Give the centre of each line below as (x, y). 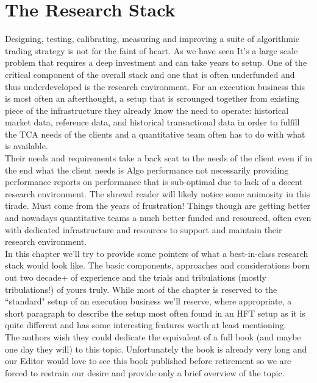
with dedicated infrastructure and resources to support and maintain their (144, 229)
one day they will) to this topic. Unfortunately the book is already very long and (156, 349)
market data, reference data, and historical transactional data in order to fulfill (152, 122)
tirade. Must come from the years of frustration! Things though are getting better (158, 206)
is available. (27, 146)
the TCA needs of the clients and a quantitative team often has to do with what (155, 134)
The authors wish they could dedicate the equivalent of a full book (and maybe (153, 336)
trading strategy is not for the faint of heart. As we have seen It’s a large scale (151, 50)
